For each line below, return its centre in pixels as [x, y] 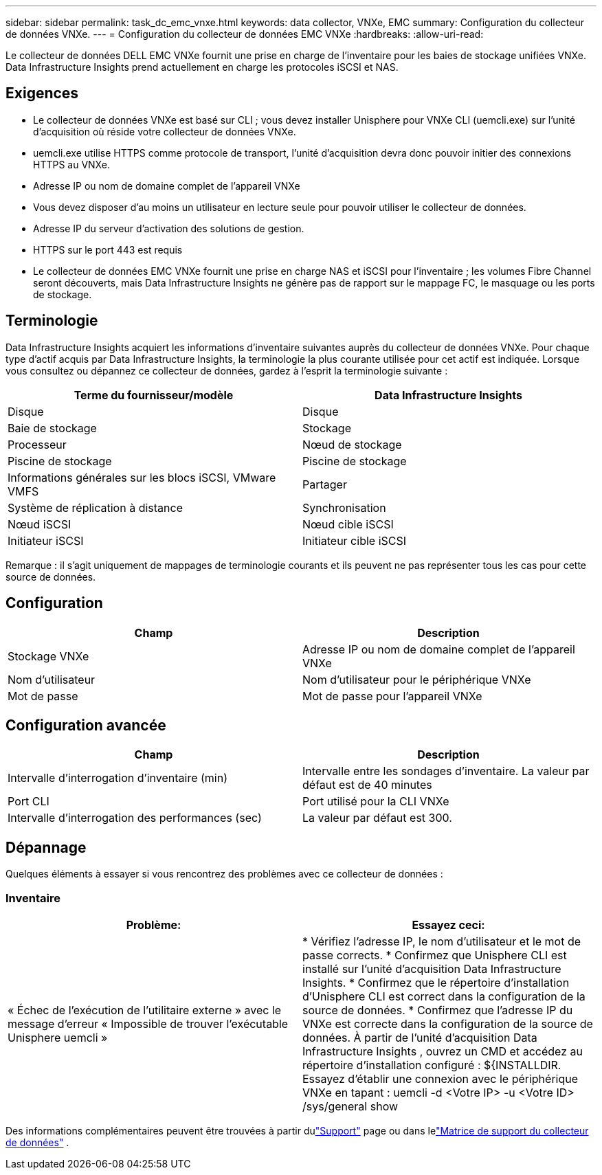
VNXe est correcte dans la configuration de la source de [448, 1023]
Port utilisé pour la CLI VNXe [376, 802]
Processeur [37, 444]
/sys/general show [350, 1106]
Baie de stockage [52, 428]
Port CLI [29, 802]
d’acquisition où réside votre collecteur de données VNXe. [165, 131]
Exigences [42, 93]
